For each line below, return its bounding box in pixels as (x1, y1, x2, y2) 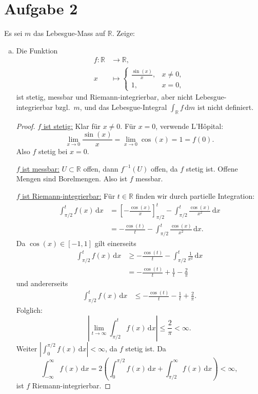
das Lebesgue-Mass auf (33, 28, 106, 39)
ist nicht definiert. (197, 101, 254, 112)
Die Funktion (16, 45, 58, 55)
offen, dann (83, 163, 118, 174)
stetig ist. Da (125, 343, 166, 353)
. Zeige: (112, 28, 135, 39)
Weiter (16, 343, 37, 353)
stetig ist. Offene (186, 163, 238, 174)
